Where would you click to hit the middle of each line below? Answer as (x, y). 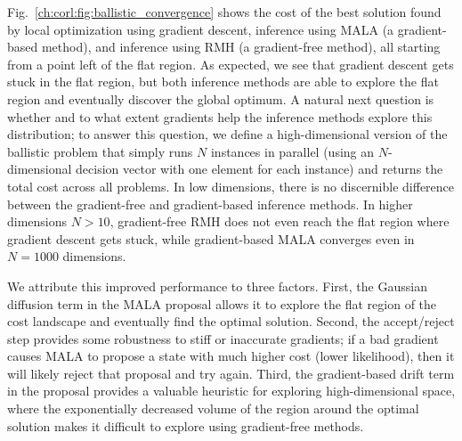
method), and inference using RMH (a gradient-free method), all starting (241, 47)
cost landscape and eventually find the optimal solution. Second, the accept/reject (231, 321)
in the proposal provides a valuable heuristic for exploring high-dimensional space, (231, 391)
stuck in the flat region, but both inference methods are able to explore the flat (223, 82)
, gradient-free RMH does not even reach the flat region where (280, 221)
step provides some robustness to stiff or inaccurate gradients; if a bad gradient (223, 338)
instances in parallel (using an (292, 151)
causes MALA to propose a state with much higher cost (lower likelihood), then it (231, 356)
